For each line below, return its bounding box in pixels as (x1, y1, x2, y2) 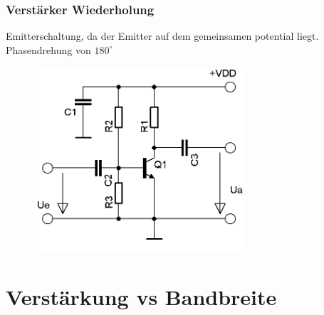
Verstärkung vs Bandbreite (6, 282, 277, 311)
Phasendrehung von (6, 42, 91, 57)
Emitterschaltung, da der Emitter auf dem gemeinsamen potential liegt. (6, 28, 319, 43)
